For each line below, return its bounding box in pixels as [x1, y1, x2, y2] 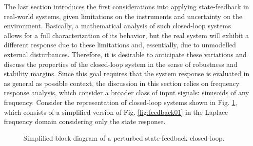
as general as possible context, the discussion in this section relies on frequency [4, 78, 240, 88]
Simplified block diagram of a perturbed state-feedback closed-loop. [23, 132, 225, 143]
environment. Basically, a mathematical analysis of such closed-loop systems [4, 21, 231, 31]
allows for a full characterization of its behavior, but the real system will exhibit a [4, 30, 249, 40]
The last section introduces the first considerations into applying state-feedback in [4, 1, 249, 11]
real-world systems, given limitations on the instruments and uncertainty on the [4, 11, 243, 21]
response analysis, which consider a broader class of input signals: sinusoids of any [4, 87, 249, 98]
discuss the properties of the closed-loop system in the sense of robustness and [4, 59, 237, 69]
